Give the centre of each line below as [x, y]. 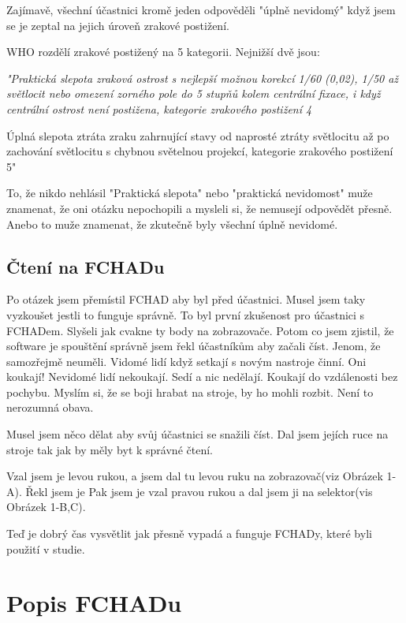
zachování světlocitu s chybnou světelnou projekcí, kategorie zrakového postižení [200, 151]
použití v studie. [46, 548]
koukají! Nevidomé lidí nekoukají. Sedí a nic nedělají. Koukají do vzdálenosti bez [202, 377]
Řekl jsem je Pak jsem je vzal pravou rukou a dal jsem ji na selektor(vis [199, 491]
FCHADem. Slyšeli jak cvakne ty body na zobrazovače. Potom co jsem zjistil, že [200, 330]
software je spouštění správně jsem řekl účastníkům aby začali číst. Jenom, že [194, 346]
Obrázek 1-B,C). [46, 507]
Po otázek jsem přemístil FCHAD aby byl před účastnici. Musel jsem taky [186, 299]
